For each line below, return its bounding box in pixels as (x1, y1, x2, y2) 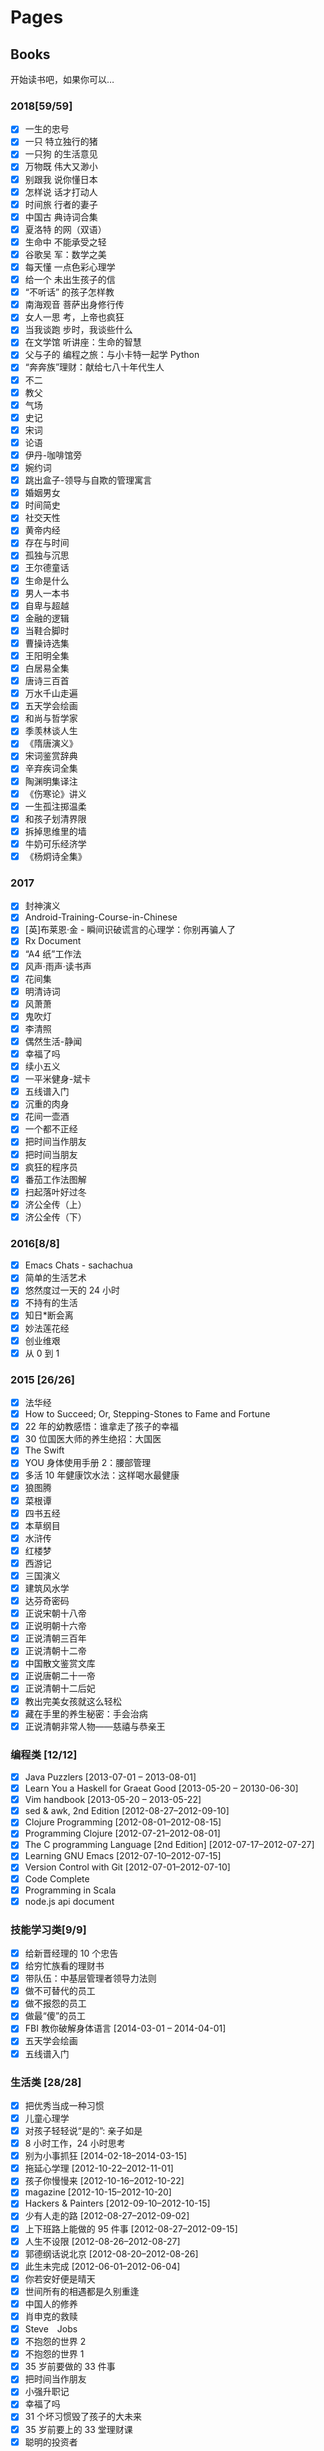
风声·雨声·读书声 (24, 960, 92, 972)
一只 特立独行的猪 (24, 136, 98, 148)
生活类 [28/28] (10, 2075, 82, 2089)
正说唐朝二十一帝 (24, 1670, 96, 1682)
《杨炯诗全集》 (24, 850, 87, 862)
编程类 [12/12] (10, 1747, 78, 1761)
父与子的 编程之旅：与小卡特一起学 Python (24, 349, 200, 361)
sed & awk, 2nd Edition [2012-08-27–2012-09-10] (24, 1805, 230, 1817)
